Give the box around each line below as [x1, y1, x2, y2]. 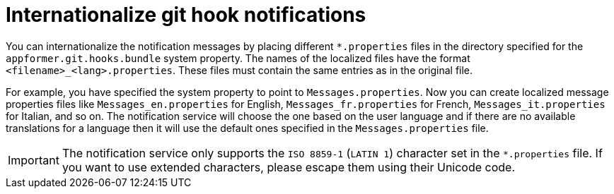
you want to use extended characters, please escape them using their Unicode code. [62, 159, 516, 174]
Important [8, 152, 59, 167]
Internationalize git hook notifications [6, 3, 366, 27]
